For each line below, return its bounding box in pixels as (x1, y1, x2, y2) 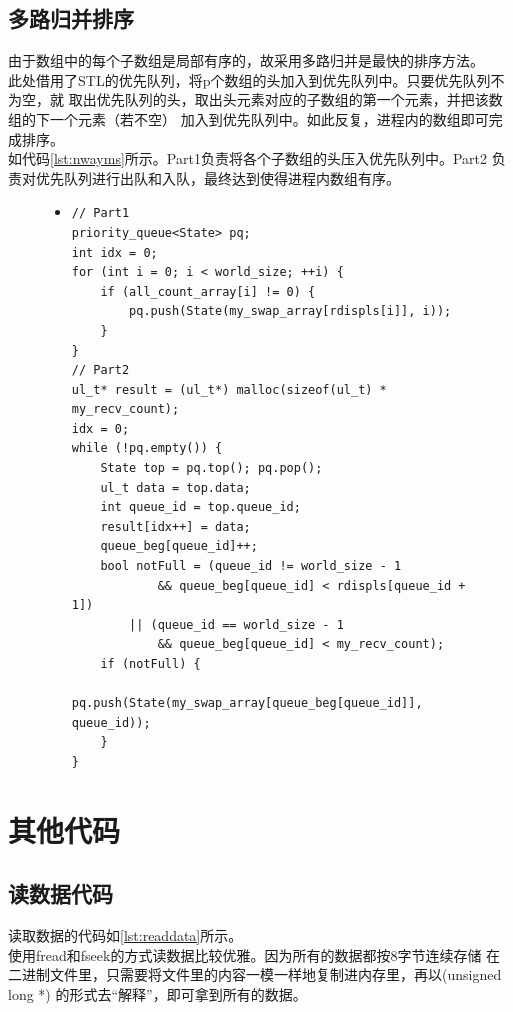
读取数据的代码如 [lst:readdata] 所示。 (8, 925, 243, 946)
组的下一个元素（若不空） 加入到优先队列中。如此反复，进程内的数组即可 (8, 108, 489, 129)
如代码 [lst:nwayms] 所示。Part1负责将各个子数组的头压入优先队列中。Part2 (8, 148, 487, 169)
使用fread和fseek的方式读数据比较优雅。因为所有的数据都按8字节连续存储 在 (8, 944, 501, 965)
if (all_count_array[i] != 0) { (100, 284, 316, 299)
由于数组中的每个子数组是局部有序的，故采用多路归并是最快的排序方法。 (8, 50, 484, 71)
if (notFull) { (100, 657, 201, 672)
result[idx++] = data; (100, 519, 251, 534)
